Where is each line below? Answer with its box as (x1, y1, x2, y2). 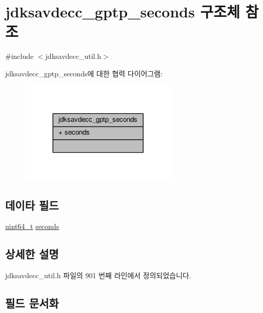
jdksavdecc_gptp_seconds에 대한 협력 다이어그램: (5, 68, 163, 78)
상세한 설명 (5, 246, 59, 262)
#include (5, 51, 34, 61)
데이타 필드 (5, 197, 59, 213)
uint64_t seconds (5, 221, 59, 232)
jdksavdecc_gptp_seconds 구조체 (5, 1, 240, 22)
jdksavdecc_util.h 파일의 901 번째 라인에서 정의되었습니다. (5, 270, 191, 281)
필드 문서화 (5, 295, 59, 311)
